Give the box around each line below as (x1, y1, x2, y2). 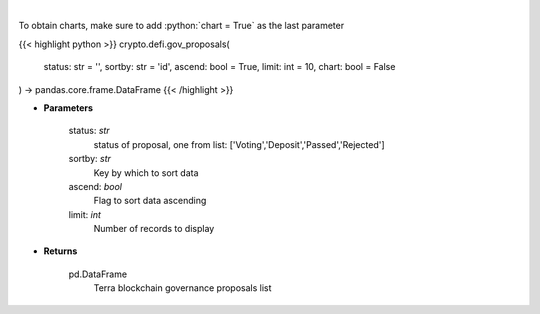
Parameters (43, 101, 94, 114)
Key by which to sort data (93, 166, 199, 179)
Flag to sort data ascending (93, 195, 207, 207)
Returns (43, 245, 78, 257)
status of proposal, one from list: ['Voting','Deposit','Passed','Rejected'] (93, 138, 385, 150)
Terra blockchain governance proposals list (93, 282, 272, 294)
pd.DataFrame (68, 268, 128, 280)
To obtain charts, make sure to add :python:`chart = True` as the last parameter (18, 20, 345, 32)
